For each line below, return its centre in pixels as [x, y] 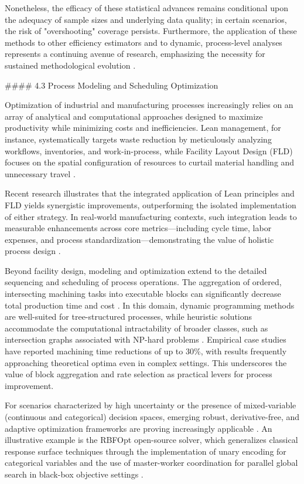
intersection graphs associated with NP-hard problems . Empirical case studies [146, 339]
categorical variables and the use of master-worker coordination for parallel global [151, 463]
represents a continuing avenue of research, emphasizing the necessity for [135, 54]
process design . [33, 251]
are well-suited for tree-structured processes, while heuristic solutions [129, 317]
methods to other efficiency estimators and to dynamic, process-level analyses [144, 42]
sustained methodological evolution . [70, 65]
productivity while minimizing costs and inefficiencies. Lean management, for [143, 128]
